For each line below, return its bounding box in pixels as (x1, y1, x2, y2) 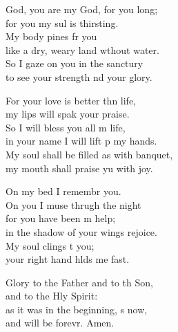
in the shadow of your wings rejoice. (6, 224, 157, 239)
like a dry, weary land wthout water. (6, 42, 159, 57)
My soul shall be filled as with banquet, (6, 147, 173, 161)
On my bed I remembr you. (6, 184, 121, 199)
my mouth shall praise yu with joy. (6, 160, 153, 175)
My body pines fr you (6, 29, 97, 44)
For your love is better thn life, (6, 93, 137, 107)
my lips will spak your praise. (6, 107, 130, 121)
